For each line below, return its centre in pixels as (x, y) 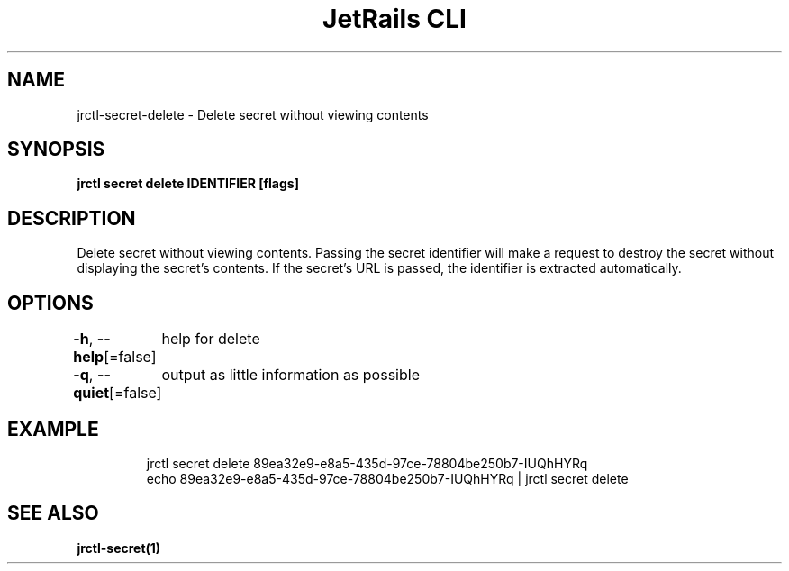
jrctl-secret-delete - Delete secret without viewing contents (253, 114)
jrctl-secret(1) (119, 548)
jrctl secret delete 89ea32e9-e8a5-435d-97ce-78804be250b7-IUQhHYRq (367, 463)
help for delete (211, 339)
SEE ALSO (53, 513)
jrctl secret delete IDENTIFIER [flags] (188, 184)
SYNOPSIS (56, 150)
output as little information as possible (290, 375)
